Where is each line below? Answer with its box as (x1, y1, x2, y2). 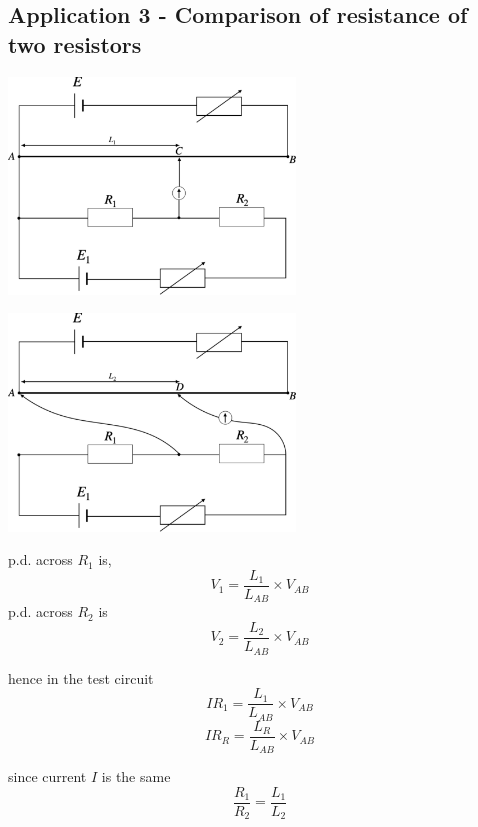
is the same (101, 766, 171, 787)
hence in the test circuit (8, 667, 154, 688)
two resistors (8, 28, 142, 59)
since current (8, 766, 87, 787)
